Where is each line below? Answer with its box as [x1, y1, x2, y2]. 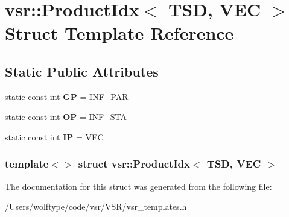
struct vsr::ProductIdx [78, 156, 190, 171]
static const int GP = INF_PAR [5, 90, 129, 102]
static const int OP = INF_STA [5, 110, 127, 123]
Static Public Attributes [5, 61, 159, 80]
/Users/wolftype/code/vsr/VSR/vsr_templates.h [5, 200, 187, 213]
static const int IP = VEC [5, 130, 104, 143]
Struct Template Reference [5, 20, 234, 45]
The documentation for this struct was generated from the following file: [5, 180, 272, 192]
